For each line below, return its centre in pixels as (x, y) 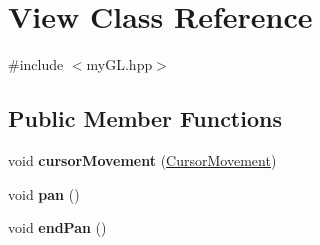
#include (36, 64)
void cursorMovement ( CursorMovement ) (142, 159)
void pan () (44, 193)
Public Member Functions (145, 118)
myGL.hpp (119, 64)
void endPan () (57, 227)
